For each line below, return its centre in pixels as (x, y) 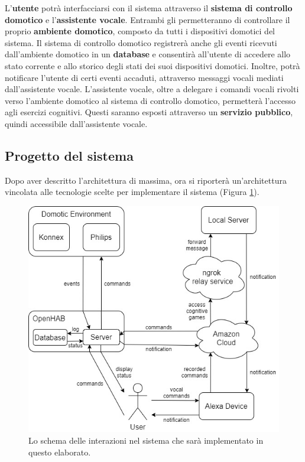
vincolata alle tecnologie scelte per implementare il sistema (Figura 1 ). (132, 192)
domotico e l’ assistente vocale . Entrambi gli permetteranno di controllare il (147, 19)
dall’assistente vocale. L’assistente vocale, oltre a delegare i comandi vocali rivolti (152, 89)
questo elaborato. (60, 452)
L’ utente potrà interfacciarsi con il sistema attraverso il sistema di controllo (149, 8)
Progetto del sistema (69, 155)
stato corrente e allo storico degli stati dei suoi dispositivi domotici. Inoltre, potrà (152, 65)
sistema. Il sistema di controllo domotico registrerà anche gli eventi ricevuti (141, 42)
